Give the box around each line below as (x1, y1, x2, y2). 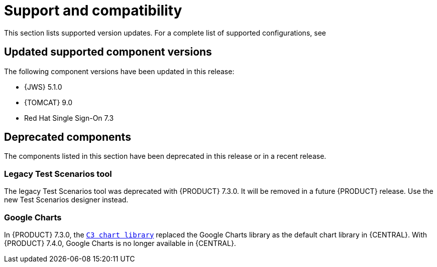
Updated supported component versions (4, 46, 212, 59)
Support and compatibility (4, 2, 182, 19)
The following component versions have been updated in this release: (4, 67, 235, 76)
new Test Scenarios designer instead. (4, 195, 129, 204)
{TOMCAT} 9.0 (24, 98, 73, 107)
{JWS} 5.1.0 (24, 82, 62, 91)
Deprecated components (4, 131, 131, 144)
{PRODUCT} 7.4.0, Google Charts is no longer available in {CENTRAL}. (4, 238, 236, 247)
